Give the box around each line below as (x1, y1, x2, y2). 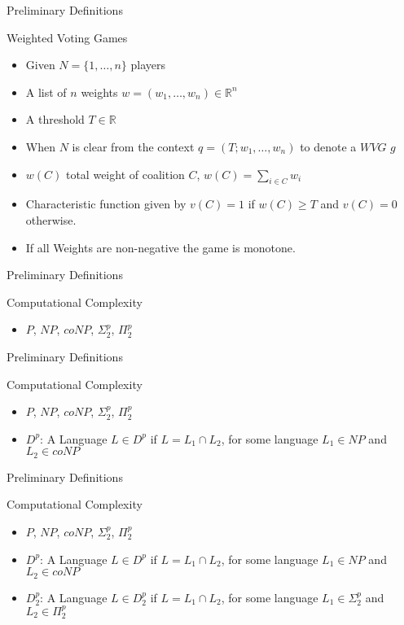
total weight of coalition (65, 165, 185, 182)
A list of (25, 83, 67, 100)
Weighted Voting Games (7, 28, 128, 46)
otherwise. (25, 211, 77, 228)
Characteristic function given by (25, 195, 187, 212)
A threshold (25, 111, 85, 128)
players (130, 56, 166, 73)
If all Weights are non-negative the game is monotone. (25, 238, 296, 256)
